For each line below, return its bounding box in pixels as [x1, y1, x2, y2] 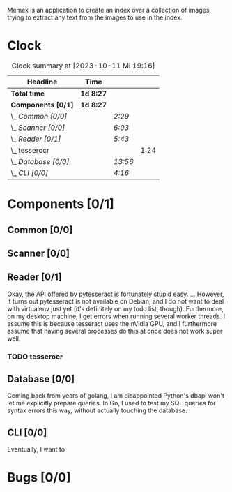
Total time [10, 89, 45, 98]
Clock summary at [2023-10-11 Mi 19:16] [11, 61, 155, 70]
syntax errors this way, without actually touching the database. [7, 406, 187, 415]
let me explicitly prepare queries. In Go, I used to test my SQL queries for [7, 399, 216, 408]
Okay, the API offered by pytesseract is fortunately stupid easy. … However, [7, 290, 224, 298]
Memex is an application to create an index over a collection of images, [7, 6, 211, 14]
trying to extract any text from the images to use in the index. [7, 13, 183, 22]
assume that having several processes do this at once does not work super [7, 327, 223, 335]
